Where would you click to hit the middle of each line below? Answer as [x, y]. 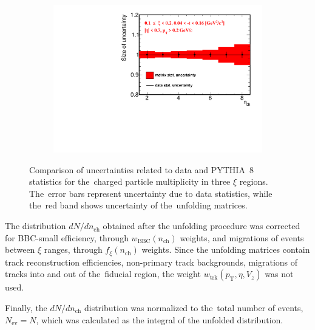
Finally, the [26, 307]
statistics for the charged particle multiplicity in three [130, 181]
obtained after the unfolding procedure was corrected [202, 226]
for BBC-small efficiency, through [67, 237]
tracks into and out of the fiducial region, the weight [103, 274]
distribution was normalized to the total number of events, [194, 307]
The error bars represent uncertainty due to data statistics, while [151, 193]
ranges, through [73, 249]
